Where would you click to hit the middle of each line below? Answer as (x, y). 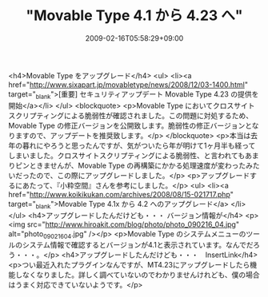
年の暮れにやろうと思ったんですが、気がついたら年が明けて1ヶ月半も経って (132, 145)
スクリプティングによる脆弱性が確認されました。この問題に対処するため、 (131, 115)
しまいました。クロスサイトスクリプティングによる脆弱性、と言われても (127, 155)
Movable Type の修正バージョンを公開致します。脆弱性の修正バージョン (127, 125)
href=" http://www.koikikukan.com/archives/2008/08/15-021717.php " (121, 194)
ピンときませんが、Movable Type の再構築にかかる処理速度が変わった (130, 165)
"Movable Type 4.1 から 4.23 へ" (134, 16)
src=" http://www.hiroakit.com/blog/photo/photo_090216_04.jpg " (133, 224)
